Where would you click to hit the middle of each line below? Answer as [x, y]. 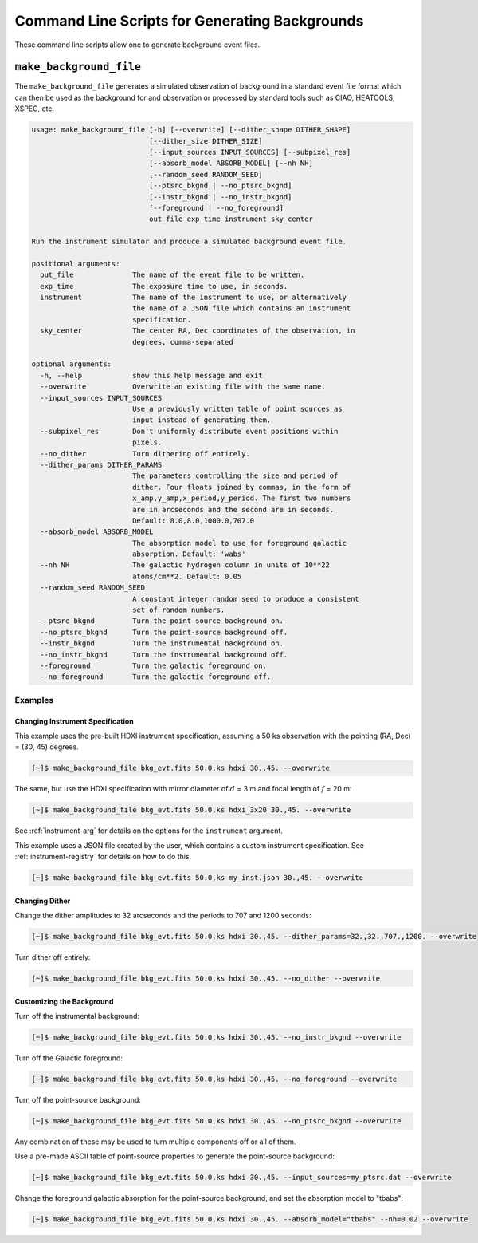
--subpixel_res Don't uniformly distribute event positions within [189, 431]
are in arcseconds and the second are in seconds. [233, 509]
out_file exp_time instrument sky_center [231, 219]
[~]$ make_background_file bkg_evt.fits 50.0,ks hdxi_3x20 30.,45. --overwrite [191, 810]
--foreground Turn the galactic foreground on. [153, 665]
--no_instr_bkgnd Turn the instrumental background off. [164, 655]
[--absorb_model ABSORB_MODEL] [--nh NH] [231, 163]
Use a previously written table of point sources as [237, 408]
